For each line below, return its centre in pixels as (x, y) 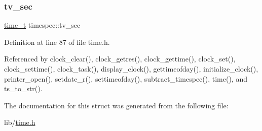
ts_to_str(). (23, 88)
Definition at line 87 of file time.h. (57, 42)
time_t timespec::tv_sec (42, 25)
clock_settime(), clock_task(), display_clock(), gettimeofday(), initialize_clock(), (131, 69)
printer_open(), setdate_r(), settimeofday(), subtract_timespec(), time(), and (126, 78)
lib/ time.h (20, 122)
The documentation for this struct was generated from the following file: (116, 105)
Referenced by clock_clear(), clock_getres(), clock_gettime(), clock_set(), (120, 59)
